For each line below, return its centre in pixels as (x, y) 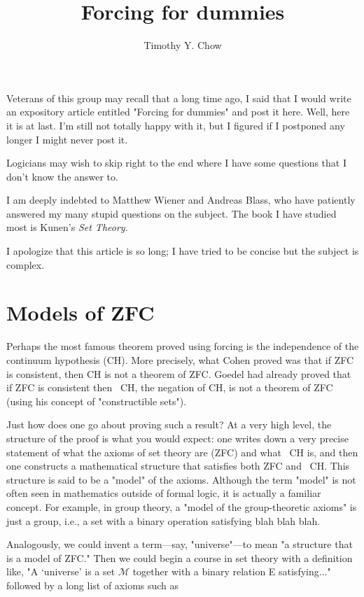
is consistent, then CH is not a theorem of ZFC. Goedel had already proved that (179, 373)
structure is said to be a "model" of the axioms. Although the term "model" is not (181, 479)
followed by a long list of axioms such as (93, 585)
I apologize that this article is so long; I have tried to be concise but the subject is (183, 251)
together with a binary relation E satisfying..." (232, 571)
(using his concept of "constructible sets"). (97, 401)
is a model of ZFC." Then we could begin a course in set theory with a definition (180, 557)
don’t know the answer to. (62, 176)
